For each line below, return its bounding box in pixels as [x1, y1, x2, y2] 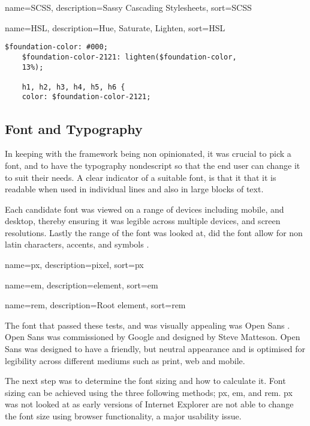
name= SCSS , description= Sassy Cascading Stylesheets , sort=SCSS [5, 1, 252, 13]
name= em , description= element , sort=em [5, 278, 158, 291]
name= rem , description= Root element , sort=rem [5, 299, 186, 311]
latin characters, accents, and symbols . [5, 238, 149, 251]
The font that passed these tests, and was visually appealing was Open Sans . [5, 318, 290, 331]
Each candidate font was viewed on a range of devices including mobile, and [5, 202, 284, 215]
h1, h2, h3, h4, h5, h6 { [22, 82, 125, 91]
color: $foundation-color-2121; [22, 93, 151, 102]
